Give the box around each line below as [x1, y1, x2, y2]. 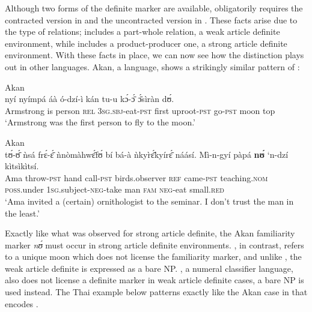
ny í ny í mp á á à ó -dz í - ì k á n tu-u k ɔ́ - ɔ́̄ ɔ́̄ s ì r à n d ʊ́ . [5, 92, 174, 105]
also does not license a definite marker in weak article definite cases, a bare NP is [5, 274, 304, 286]
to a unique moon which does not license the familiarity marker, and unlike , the [5, 250, 302, 263]
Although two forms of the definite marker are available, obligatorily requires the [5, 2, 303, 14]
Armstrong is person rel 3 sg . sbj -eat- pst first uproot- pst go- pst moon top [5, 104, 275, 116]
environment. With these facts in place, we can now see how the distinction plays [5, 49, 304, 61]
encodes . [5, 297, 38, 310]
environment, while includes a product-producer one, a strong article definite [5, 37, 287, 49]
